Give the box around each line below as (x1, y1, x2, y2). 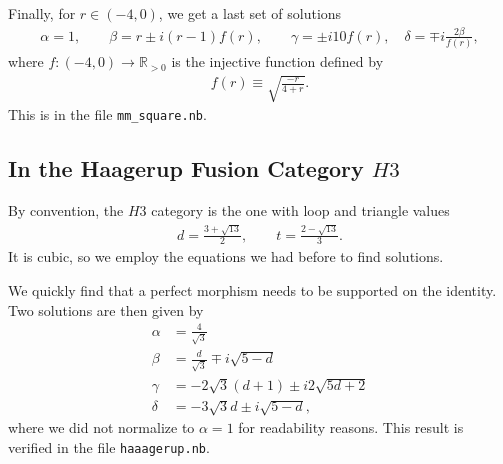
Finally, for (8, 3, 76, 23)
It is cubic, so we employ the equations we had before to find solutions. (8, 246, 444, 267)
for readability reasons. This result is (238, 417, 464, 438)
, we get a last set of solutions (158, 3, 342, 23)
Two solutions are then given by (8, 299, 204, 320)
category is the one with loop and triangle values (151, 200, 450, 221)
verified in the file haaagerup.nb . (8, 436, 210, 457)
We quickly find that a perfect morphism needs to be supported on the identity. (8, 280, 497, 301)
